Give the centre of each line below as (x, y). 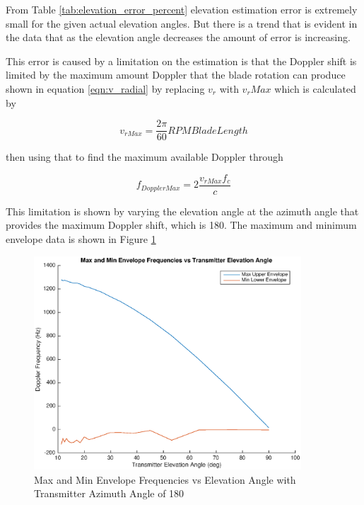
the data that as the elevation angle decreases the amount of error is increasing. (178, 37)
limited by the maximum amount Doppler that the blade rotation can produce (176, 75)
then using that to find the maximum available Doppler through (145, 157)
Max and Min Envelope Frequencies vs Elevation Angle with (165, 479)
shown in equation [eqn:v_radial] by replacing (105, 88)
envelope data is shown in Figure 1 (81, 239)
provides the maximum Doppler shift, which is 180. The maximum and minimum (181, 225)
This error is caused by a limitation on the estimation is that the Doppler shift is (181, 61)
